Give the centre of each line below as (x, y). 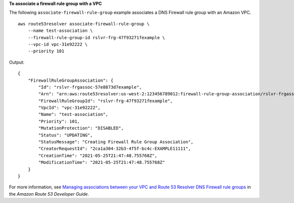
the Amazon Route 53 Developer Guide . (49, 194)
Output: (17, 62)
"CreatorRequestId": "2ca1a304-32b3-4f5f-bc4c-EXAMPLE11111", (115, 149)
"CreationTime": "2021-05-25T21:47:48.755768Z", (98, 156)
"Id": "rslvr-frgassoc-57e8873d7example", (90, 87)
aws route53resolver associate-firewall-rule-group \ (84, 24)
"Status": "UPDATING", (66, 135)
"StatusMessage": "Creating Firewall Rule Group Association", (116, 142)
